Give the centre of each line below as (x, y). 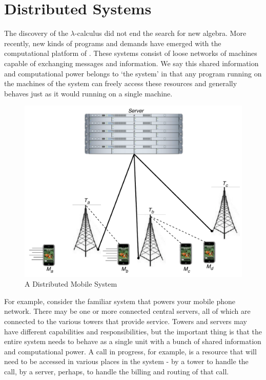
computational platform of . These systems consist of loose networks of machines (131, 53)
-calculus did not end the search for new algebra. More (160, 33)
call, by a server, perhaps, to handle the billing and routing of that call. (117, 371)
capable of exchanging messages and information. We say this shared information (131, 63)
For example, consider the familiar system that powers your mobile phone (120, 301)
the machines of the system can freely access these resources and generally (121, 83)
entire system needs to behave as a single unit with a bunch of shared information (133, 341)
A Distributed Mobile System (71, 284)
